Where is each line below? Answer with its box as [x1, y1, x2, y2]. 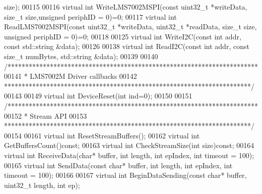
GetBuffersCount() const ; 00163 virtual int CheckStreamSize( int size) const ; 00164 [4, 140, 254, 151]
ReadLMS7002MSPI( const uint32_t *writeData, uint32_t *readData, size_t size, [4, 21, 257, 32]
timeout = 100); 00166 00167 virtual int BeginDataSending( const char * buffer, [4, 170, 247, 180]
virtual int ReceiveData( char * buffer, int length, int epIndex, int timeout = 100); [4, 150, 254, 160]
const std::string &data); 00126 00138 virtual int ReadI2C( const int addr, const [4, 41, 249, 52]
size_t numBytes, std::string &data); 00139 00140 [4, 51, 158, 61]
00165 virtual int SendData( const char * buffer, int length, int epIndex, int [4, 160, 233, 170]
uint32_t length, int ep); [4, 179, 80, 190]
